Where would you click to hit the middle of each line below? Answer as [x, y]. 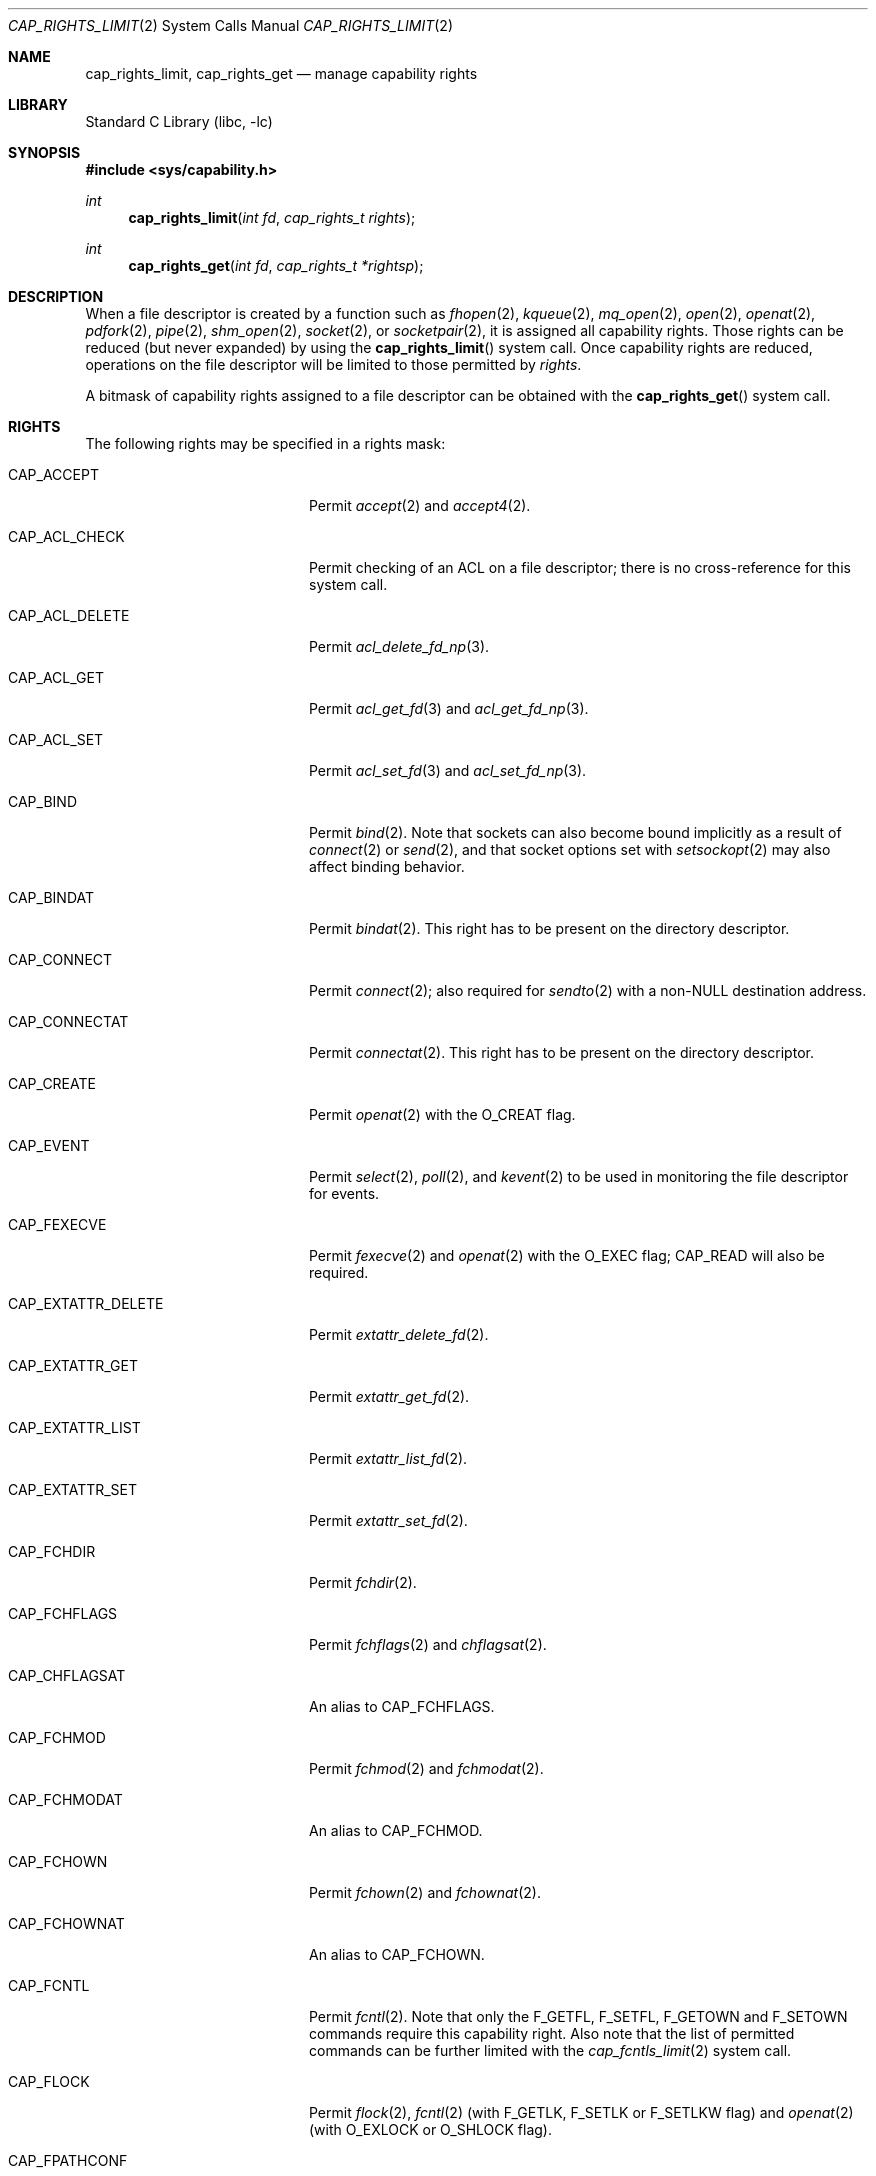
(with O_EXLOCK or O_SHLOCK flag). [430, 2129]
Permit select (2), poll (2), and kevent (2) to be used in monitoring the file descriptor [579, 1176]
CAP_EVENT [49, 1145]
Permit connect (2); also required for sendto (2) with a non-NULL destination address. [588, 990]
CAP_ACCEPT [53, 474]
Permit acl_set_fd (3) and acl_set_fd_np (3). [448, 770]
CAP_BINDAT [51, 897]
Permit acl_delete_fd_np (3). [399, 646]
